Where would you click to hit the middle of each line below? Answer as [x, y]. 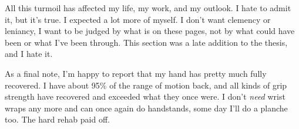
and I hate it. [29, 54]
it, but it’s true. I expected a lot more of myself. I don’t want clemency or [138, 19]
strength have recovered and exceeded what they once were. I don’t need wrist [145, 96]
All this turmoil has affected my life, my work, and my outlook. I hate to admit [148, 8]
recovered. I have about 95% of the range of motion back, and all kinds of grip [146, 85]
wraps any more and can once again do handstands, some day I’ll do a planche [146, 108]
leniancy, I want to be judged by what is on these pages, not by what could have [150, 31]
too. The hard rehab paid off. [57, 119]
